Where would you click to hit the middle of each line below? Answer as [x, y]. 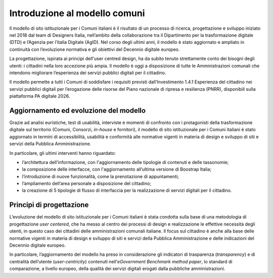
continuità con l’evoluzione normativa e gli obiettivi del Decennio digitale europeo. [95, 49]
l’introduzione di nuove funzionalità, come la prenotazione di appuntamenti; [101, 176]
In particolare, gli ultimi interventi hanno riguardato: [63, 153]
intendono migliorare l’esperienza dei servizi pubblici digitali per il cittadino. [88, 73]
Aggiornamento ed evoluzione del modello [78, 110]
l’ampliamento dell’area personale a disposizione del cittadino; [87, 184]
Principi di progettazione [49, 205]
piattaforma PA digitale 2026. [40, 96]
